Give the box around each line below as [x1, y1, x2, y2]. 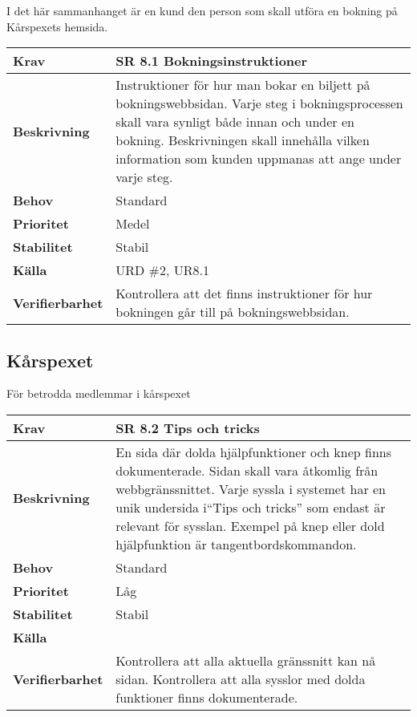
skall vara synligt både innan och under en [115, 112, 354, 132]
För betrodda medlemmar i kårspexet [6, 385, 191, 402]
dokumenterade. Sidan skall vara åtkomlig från [115, 460, 379, 480]
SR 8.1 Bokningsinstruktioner [115, 51, 308, 71]
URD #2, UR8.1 [115, 261, 209, 280]
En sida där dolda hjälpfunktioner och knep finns [115, 442, 391, 461]
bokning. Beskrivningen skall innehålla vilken [115, 131, 370, 150]
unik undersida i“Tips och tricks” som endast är [115, 497, 386, 516]
